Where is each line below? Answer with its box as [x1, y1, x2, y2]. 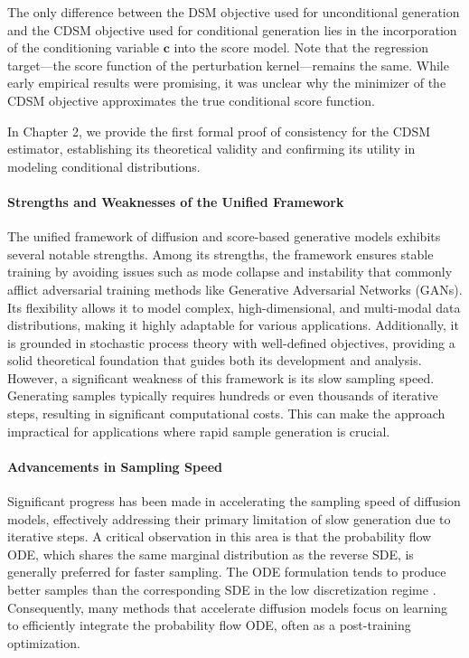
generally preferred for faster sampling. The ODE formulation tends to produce [7, 562, 446, 581]
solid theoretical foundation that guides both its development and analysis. [7, 351, 422, 370]
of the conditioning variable [7, 38, 160, 57]
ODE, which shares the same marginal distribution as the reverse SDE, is [7, 544, 414, 563]
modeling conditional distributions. [7, 156, 201, 175]
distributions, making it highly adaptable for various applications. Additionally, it [7, 315, 459, 334]
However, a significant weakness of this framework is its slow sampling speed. [7, 368, 435, 387]
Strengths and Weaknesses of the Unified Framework [7, 192, 344, 211]
